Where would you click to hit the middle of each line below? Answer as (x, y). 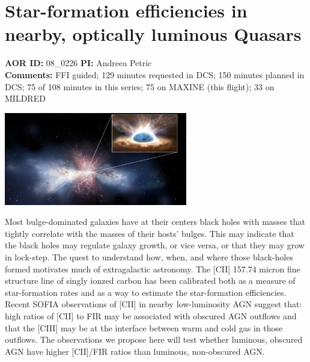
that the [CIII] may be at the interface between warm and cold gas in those (144, 327)
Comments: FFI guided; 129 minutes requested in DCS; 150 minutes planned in (155, 74)
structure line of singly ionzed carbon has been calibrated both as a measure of (150, 281)
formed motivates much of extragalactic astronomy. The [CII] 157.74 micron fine (153, 268)
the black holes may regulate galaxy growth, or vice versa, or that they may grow (155, 245)
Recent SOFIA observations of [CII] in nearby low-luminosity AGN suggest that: (153, 304)
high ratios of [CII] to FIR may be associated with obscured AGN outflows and (151, 315)
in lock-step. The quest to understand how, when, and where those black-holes (149, 257)
